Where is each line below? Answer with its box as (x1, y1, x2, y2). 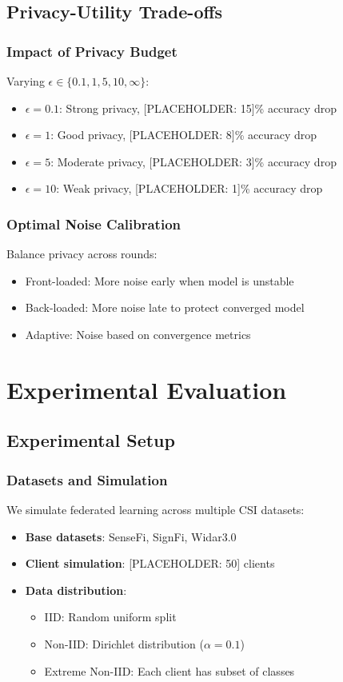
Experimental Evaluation (6, 373, 287, 405)
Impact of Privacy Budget (6, 41, 177, 61)
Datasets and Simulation (6, 469, 168, 489)
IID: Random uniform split (44, 608, 177, 625)
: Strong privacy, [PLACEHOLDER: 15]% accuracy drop (59, 99, 337, 116)
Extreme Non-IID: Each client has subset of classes (44, 662, 295, 679)
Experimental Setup (6, 428, 175, 453)
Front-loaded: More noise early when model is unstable (25, 272, 294, 289)
